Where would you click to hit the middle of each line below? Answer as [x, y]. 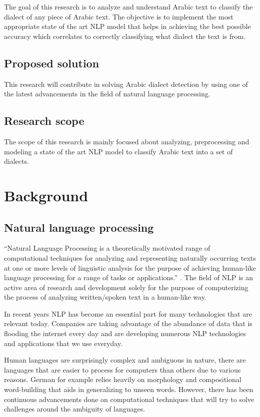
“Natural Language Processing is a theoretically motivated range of [107, 248]
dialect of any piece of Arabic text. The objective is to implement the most [119, 16]
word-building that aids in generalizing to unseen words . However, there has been [129, 389]
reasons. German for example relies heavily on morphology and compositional [123, 379]
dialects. [16, 161]
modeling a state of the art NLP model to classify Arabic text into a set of [118, 151]
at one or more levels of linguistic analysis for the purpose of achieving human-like [130, 267]
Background [46, 195]
